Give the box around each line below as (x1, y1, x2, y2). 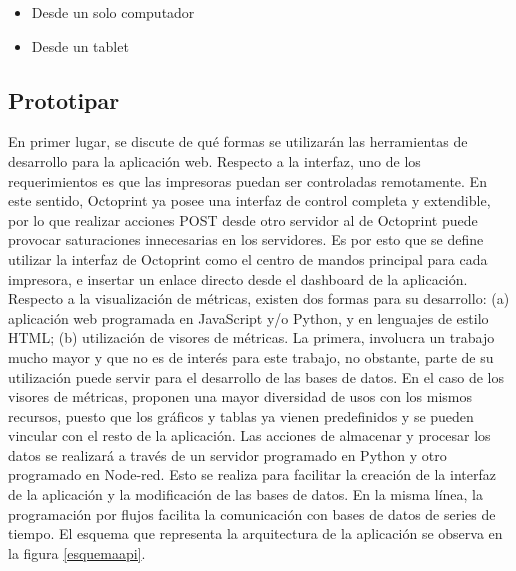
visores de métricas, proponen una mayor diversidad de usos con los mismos (8, 386, 473, 407)
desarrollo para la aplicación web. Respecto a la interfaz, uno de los (8, 150, 421, 171)
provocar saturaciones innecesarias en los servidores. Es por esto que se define (8, 229, 484, 250)
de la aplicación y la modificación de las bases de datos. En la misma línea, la (8, 484, 483, 505)
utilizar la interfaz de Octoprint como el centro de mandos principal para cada (8, 248, 488, 269)
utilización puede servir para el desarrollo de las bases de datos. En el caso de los (8, 366, 505, 387)
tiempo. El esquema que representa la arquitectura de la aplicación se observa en (8, 523, 503, 544)
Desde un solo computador (31, 2, 195, 22)
